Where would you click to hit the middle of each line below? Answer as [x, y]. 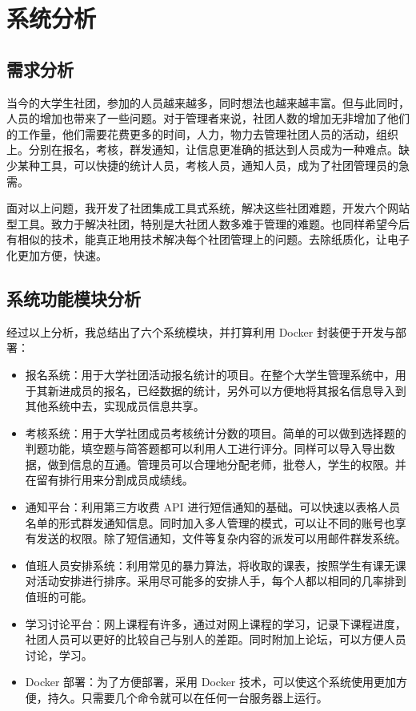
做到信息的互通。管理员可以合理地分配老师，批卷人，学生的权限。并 [227, 464]
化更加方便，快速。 [57, 255]
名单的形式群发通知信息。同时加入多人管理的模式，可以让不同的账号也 [210, 522]
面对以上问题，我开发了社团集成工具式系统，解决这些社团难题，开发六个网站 [208, 208]
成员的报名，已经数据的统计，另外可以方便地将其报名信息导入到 [238, 390]
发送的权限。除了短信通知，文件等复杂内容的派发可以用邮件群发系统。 [221, 538]
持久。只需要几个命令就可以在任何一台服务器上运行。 [188, 697]
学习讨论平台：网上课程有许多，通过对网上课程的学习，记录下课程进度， [216, 623]
